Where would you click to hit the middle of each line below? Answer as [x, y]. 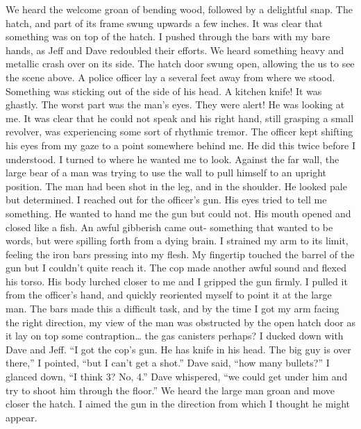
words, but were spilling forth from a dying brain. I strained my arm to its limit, [177, 241]
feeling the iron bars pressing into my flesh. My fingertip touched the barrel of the [180, 254]
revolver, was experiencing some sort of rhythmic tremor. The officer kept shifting [179, 132]
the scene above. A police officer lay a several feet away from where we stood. [170, 77]
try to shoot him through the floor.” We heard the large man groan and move [170, 390]
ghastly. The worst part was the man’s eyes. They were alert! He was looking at [175, 104]
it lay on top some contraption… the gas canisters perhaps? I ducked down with [175, 336]
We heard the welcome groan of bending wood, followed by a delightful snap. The [179, 9]
